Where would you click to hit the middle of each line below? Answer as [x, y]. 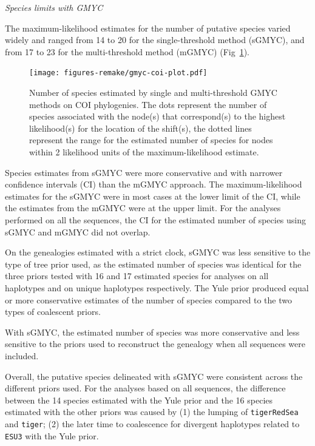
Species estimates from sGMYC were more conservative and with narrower [144, 172]
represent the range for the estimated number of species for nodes [151, 140]
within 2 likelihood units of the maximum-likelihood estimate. [144, 152]
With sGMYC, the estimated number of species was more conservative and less [152, 332]
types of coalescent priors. [53, 312]
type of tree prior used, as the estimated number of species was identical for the [153, 264]
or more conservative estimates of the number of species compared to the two [148, 299]
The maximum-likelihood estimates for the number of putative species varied [148, 28]
